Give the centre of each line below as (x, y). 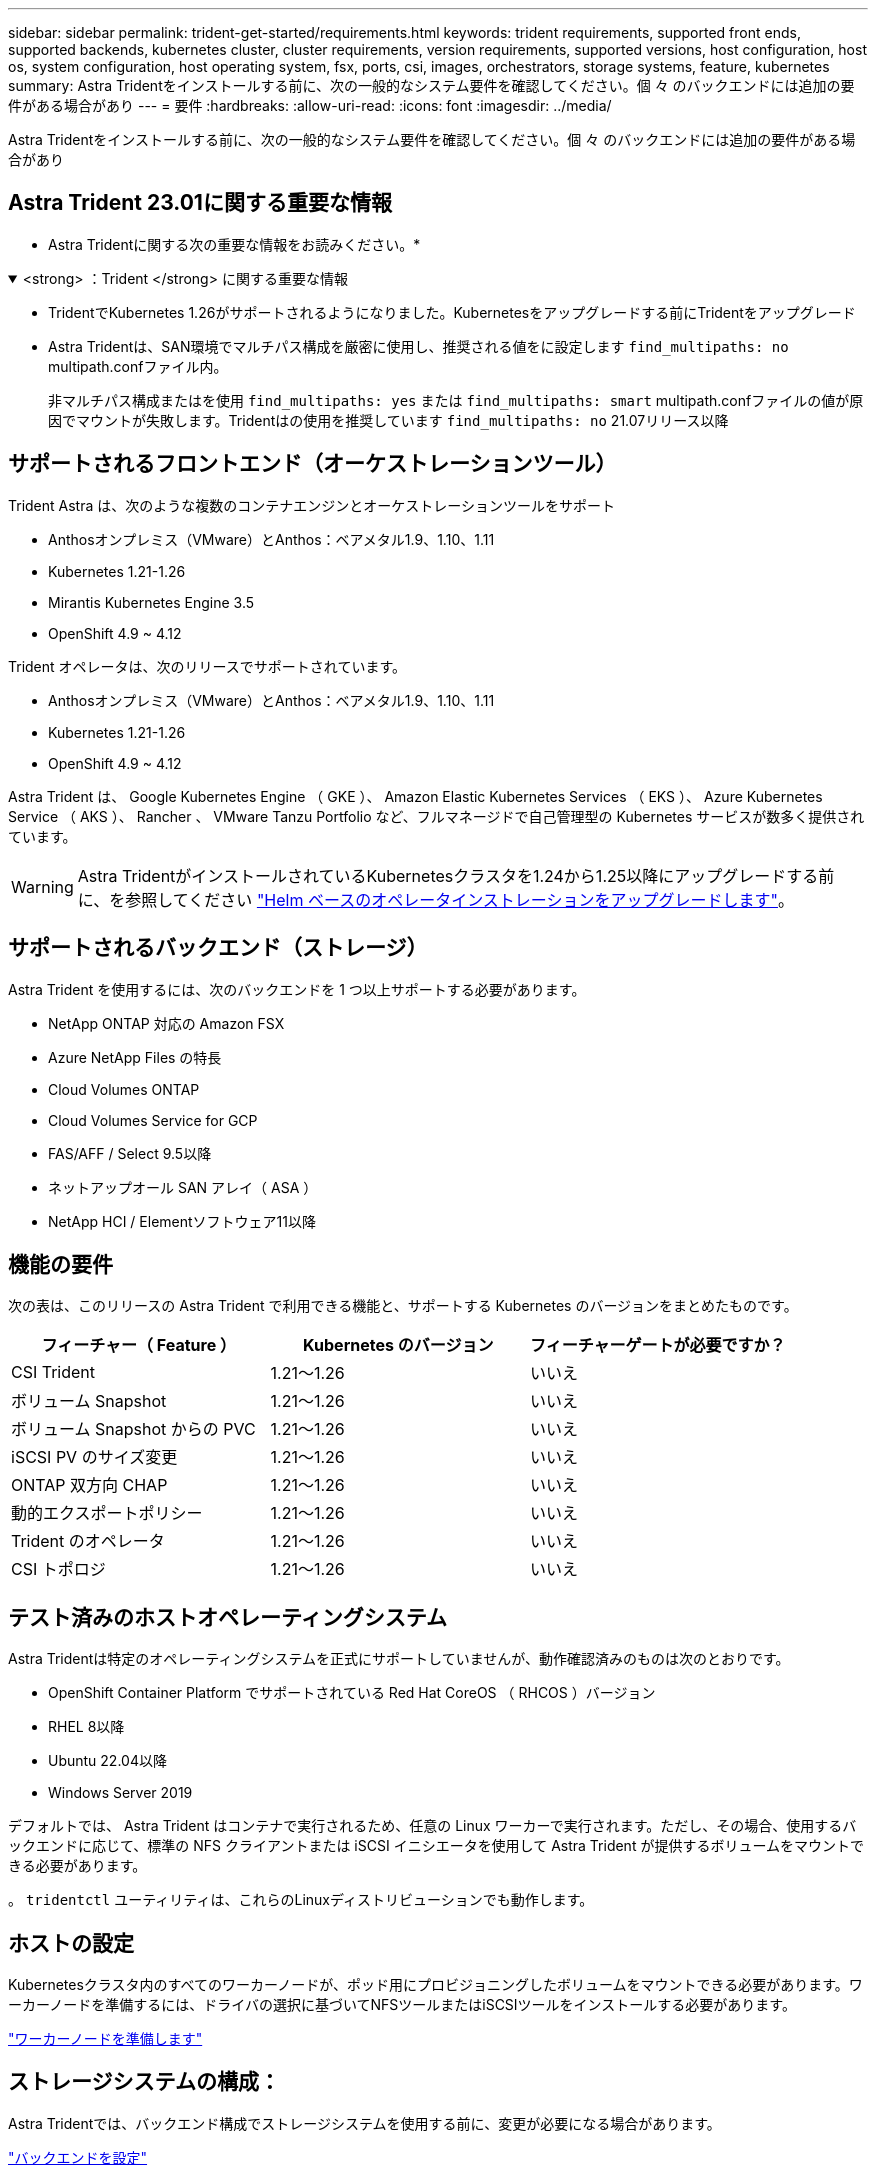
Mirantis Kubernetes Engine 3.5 (151, 602)
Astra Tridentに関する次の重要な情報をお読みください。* (234, 244)
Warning (42, 886)
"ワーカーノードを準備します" (105, 2039)
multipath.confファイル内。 (138, 366)
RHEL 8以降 (86, 1727)
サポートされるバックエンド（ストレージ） (218, 948)
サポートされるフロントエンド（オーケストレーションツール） (312, 464)
